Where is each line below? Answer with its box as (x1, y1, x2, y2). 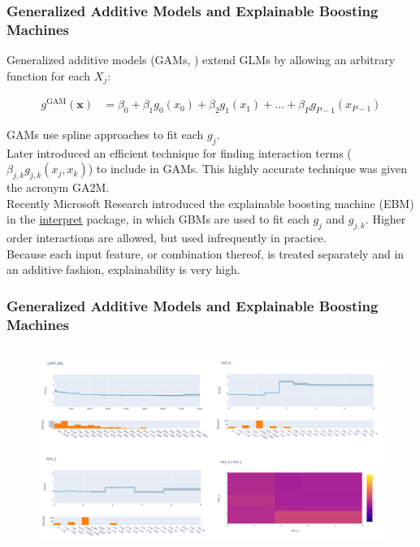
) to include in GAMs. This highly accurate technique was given (88, 160, 408, 177)
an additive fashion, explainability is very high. (6, 261, 240, 278)
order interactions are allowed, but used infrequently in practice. (6, 229, 327, 246)
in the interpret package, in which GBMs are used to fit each (6, 211, 310, 228)
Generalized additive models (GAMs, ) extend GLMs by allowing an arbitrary (6, 51, 396, 68)
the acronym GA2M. (6, 179, 110, 196)
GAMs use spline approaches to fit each (6, 126, 204, 143)
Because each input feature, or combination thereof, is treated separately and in (6, 245, 405, 262)
